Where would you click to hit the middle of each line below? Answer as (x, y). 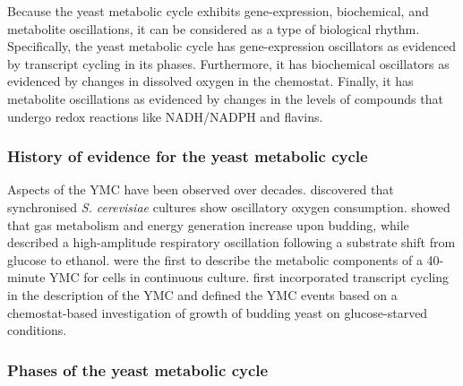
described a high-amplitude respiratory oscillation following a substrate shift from (231, 242)
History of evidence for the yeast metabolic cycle (188, 156)
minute (26, 277)
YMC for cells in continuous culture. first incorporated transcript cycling (249, 277)
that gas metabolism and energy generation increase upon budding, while (208, 224)
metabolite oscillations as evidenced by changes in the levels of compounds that (225, 98)
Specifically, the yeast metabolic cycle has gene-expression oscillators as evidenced (232, 46)
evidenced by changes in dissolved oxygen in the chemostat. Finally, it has (210, 81)
